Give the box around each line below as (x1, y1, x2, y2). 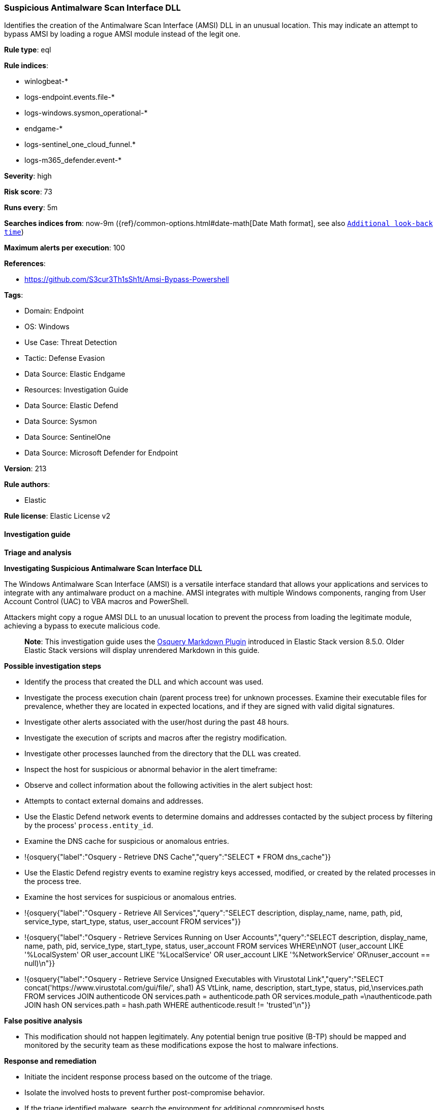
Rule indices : (4, 61, 48, 70)
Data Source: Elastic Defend (24, 401, 118, 410)
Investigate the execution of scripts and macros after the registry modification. (24, 733, 287, 742)
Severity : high (4, 172, 52, 181)
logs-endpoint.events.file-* (24, 93, 115, 102)
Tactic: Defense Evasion (24, 354, 105, 363)
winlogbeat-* (24, 77, 68, 86)
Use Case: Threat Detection (24, 338, 117, 347)
